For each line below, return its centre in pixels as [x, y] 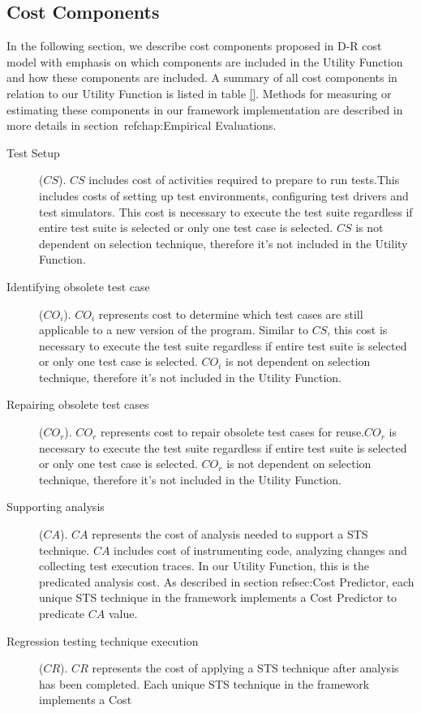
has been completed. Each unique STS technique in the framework [204, 683]
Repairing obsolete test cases [78, 404]
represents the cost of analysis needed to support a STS [230, 534]
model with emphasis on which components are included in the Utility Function [205, 61]
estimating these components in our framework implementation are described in [205, 109]
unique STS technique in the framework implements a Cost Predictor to [218, 597]
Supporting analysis [56, 507]
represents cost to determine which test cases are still [231, 314]
